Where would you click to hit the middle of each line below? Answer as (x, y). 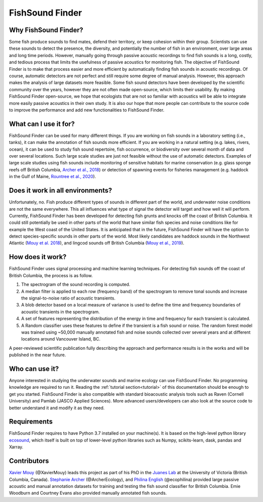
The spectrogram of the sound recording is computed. (76, 284)
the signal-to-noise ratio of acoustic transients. (68, 298)
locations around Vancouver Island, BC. (61, 339)
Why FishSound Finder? (46, 30)
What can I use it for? (42, 124)
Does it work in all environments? (60, 191)
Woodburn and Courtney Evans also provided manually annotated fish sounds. (88, 493)
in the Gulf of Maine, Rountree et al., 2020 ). (53, 177)
